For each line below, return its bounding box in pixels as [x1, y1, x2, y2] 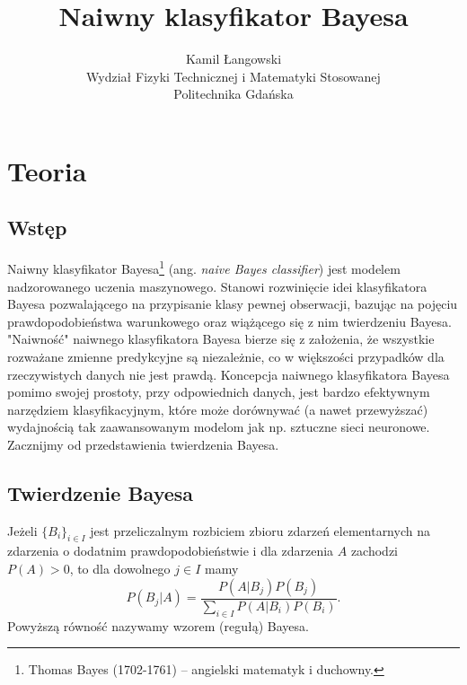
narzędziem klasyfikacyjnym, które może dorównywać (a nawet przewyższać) [7, 400, 428, 418]
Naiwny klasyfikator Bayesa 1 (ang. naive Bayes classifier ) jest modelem [7, 257, 401, 277]
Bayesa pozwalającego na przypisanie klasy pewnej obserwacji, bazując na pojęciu [7, 294, 458, 313]
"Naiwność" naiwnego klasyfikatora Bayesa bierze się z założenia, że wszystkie [7, 329, 435, 348]
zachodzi [350, 541, 399, 560]
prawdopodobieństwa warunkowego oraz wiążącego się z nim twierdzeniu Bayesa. [7, 312, 452, 330]
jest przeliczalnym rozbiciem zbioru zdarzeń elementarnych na [90, 521, 430, 540]
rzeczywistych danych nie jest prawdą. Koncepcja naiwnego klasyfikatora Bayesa [7, 364, 450, 383]
